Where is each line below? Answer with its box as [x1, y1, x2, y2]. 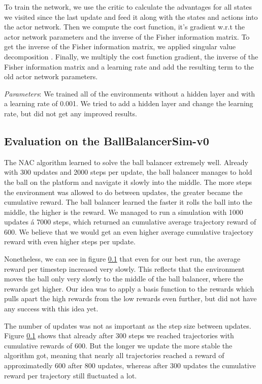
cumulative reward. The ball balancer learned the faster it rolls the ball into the [4, 197, 252, 207]
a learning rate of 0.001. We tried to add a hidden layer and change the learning [4, 98, 253, 109]
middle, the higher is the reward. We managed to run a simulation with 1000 [4, 206, 243, 217]
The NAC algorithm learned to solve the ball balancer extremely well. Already [4, 156, 248, 167]
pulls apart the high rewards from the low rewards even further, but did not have [4, 293, 257, 304]
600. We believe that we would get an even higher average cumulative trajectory [4, 226, 253, 237]
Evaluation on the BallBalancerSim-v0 [4, 133, 209, 148]
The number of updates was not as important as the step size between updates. [4, 320, 251, 331]
